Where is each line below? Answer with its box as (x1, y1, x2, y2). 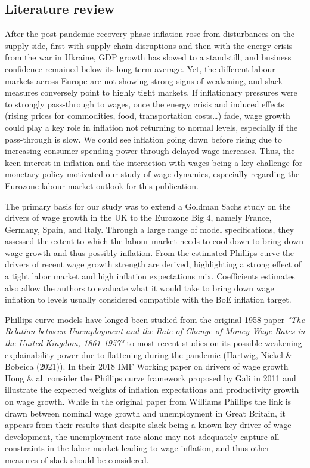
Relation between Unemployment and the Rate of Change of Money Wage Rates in (5, 325, 305, 337)
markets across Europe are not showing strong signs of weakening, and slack (5, 74, 283, 87)
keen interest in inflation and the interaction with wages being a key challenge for (5, 156, 303, 168)
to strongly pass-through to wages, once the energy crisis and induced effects (5, 97, 284, 110)
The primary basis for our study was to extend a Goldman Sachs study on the (5, 199, 291, 212)
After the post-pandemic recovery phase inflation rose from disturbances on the (5, 27, 294, 40)
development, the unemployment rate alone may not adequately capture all (5, 430, 280, 442)
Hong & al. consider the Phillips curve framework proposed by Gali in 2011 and (5, 371, 296, 384)
